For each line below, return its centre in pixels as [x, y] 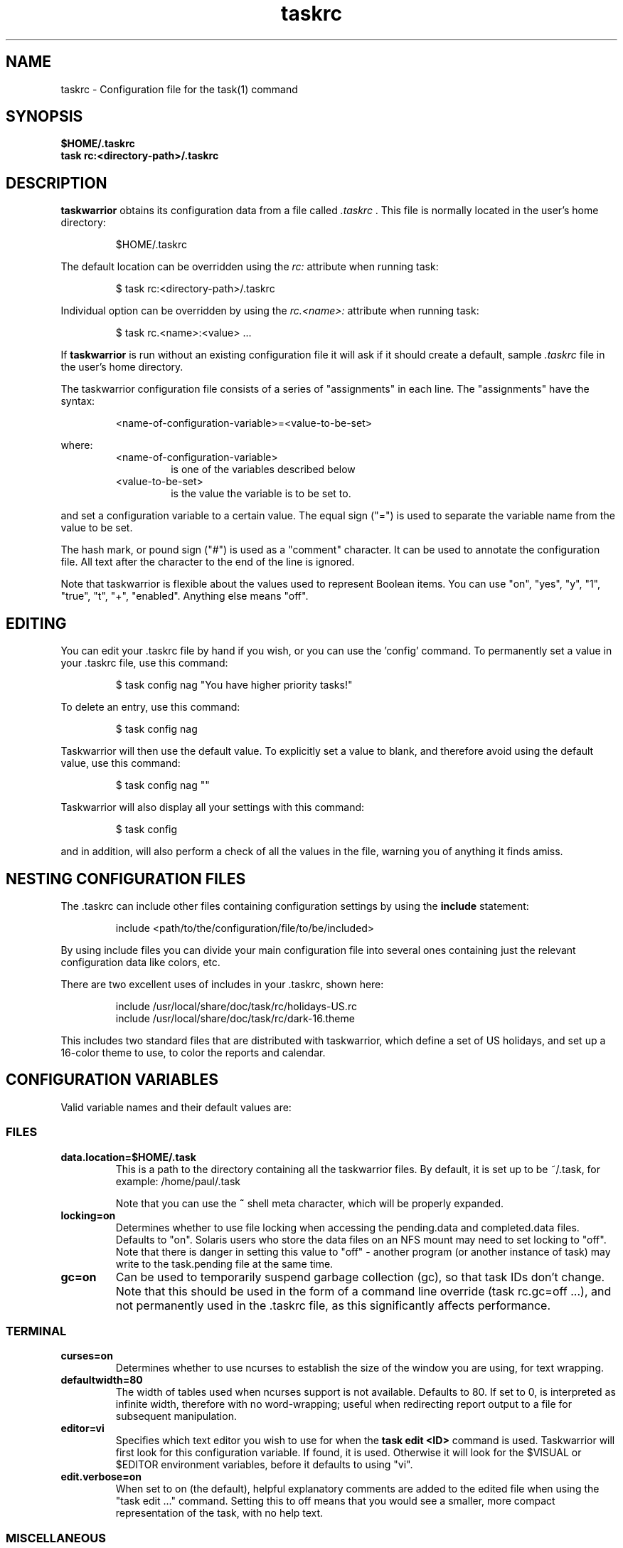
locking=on [88, 1215]
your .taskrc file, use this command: [144, 663]
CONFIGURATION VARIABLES [112, 1080]
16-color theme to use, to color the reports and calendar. [193, 1052]
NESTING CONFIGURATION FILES [126, 879]
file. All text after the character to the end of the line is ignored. [208, 562]
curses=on [87, 1356]
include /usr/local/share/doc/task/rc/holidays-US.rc [236, 1006]
